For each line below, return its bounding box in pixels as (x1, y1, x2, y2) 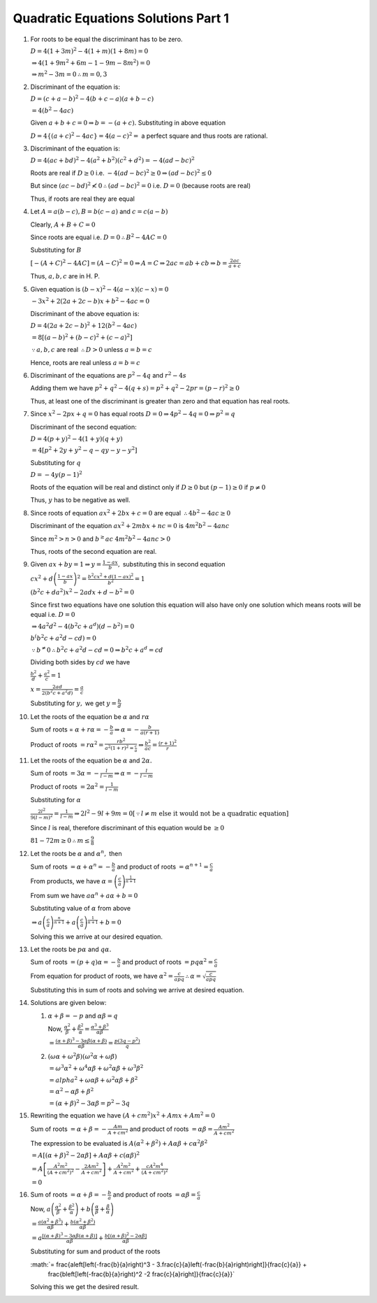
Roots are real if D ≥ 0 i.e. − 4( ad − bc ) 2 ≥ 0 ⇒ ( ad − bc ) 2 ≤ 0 (30, 168, 212, 178)
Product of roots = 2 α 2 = (30, 782, 105, 790)
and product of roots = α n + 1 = (116, 862, 209, 871)
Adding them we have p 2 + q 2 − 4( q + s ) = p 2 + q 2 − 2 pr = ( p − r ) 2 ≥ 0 (30, 383, 240, 392)
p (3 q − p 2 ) (114, 1037, 140, 1045)
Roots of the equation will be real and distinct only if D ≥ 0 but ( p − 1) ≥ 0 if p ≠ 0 (30, 483, 266, 492)
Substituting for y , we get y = (30, 699, 117, 707)
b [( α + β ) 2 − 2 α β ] (105, 1232, 147, 1239)
